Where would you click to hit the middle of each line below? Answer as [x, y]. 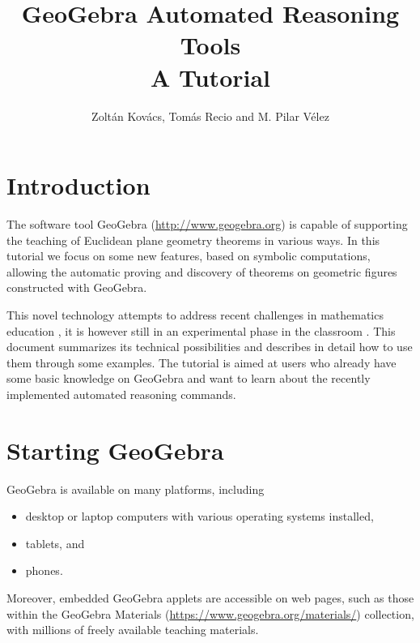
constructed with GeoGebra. [77, 287]
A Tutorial [210, 77]
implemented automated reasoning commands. [121, 394]
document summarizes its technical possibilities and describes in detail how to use [210, 347]
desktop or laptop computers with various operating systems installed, [199, 516]
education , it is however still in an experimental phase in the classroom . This [201, 330]
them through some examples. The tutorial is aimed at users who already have [202, 362]
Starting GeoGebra [115, 450]
